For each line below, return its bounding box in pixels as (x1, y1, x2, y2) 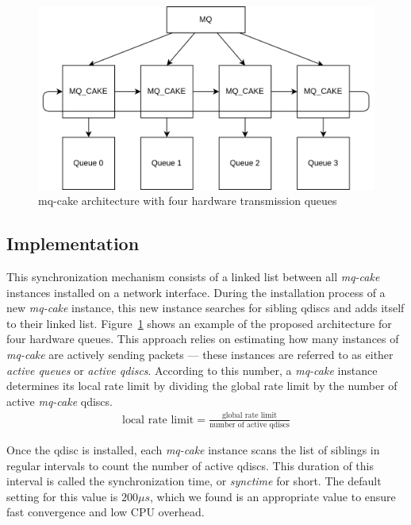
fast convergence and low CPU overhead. (6, 504, 205, 520)
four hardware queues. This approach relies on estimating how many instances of (6, 330, 399, 347)
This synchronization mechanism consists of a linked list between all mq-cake (6, 268, 380, 285)
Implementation (6, 231, 140, 256)
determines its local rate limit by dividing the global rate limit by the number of (6, 377, 398, 394)
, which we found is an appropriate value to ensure (149, 488, 396, 504)
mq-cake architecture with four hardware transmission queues (38, 192, 337, 209)
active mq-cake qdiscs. (6, 392, 113, 409)
